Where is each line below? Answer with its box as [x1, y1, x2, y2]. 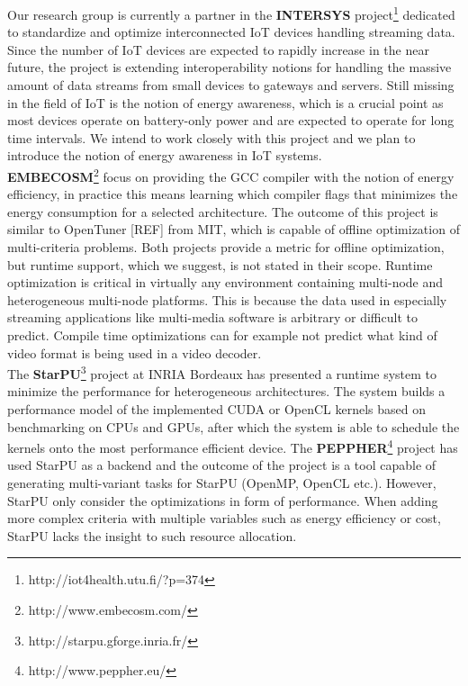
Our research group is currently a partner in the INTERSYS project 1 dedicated [7, 3, 455, 23]
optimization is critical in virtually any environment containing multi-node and [7, 273, 444, 292]
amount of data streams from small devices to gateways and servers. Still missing [7, 76, 454, 95]
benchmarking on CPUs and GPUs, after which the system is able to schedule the [7, 417, 460, 436]
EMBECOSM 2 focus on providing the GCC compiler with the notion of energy [7, 165, 454, 185]
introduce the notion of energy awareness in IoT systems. [7, 146, 322, 165]
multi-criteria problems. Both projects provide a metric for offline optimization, [7, 238, 445, 257]
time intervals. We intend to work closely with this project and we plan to [7, 128, 416, 147]
